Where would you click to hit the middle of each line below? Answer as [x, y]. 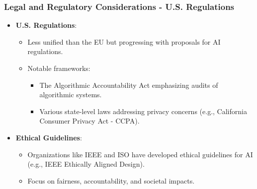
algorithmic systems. [71, 94]
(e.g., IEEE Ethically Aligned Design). [86, 164]
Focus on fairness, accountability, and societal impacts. [111, 180]
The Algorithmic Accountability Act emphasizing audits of [129, 85]
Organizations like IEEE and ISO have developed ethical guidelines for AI [140, 154]
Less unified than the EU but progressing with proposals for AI [124, 41]
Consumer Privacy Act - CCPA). [89, 121]
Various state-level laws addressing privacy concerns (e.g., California [143, 111]
